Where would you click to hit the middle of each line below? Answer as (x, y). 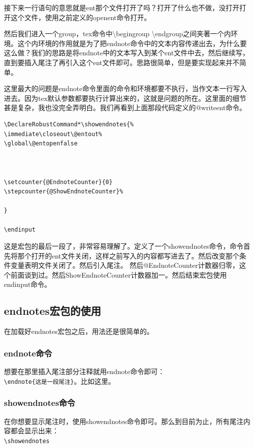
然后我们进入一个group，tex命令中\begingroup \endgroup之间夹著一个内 (117, 34)
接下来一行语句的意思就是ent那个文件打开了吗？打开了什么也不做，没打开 (122, 7)
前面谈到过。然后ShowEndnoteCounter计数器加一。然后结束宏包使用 (119, 274)
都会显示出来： (35, 431)
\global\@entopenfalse (41, 144)
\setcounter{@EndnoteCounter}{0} (58, 182)
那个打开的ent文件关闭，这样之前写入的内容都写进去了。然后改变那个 (128, 255)
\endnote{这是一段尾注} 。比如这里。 (59, 381)
